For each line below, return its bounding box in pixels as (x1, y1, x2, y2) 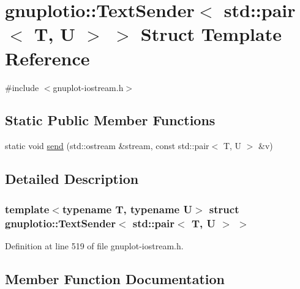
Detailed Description (5, 169, 139, 188)
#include (5, 81, 39, 93)
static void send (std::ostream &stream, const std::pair (5, 139, 209, 152)
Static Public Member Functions (5, 111, 216, 130)
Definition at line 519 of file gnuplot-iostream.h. (5, 239, 184, 252)
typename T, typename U (62, 201, 192, 216)
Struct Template (140, 21, 282, 46)
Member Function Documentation (5, 269, 225, 288)
